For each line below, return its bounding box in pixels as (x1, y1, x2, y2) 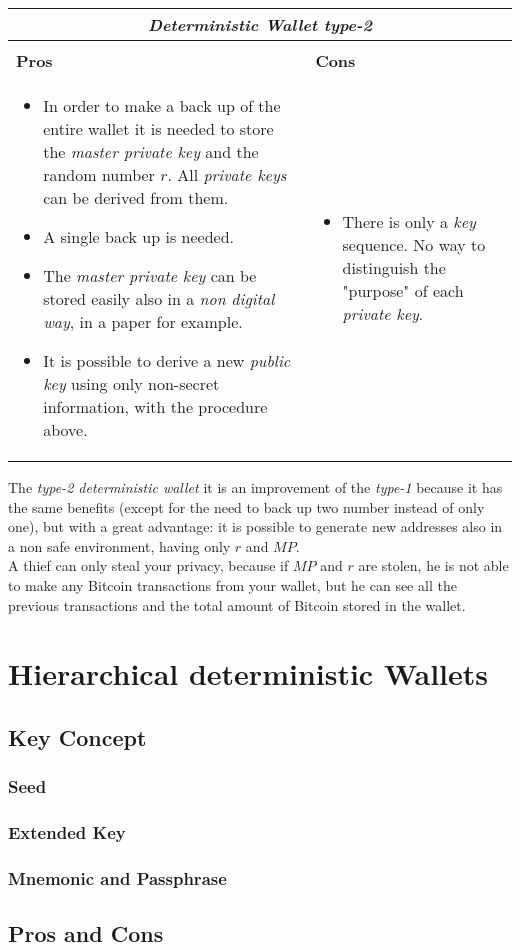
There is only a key (342, 210, 476, 233)
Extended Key (8, 820, 126, 845)
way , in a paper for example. (43, 310, 243, 333)
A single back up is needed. (43, 225, 235, 248)
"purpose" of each (342, 279, 464, 302)
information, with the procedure (43, 395, 268, 418)
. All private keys (167, 163, 287, 186)
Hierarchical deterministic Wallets (8, 653, 489, 694)
